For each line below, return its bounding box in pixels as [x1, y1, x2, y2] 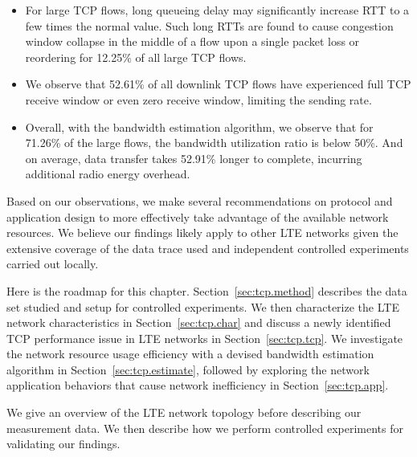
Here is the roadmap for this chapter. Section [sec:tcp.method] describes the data [6, 282, 407, 299]
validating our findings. [6, 435, 121, 452]
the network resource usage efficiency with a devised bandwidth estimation [6, 345, 374, 362]
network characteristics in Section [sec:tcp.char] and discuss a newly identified [6, 314, 391, 331]
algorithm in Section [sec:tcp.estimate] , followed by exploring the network [6, 361, 370, 377]
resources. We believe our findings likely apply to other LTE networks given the [6, 224, 399, 241]
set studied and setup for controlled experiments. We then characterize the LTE [6, 298, 399, 315]
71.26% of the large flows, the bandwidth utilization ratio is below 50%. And [25, 134, 403, 151]
